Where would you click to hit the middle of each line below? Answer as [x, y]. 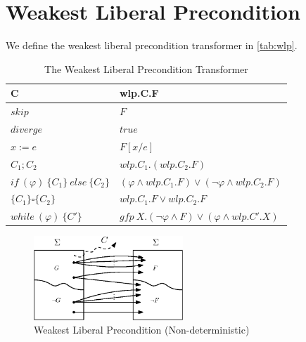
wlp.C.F [139, 93]
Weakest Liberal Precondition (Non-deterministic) [142, 330]
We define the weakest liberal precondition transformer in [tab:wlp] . [152, 45]
